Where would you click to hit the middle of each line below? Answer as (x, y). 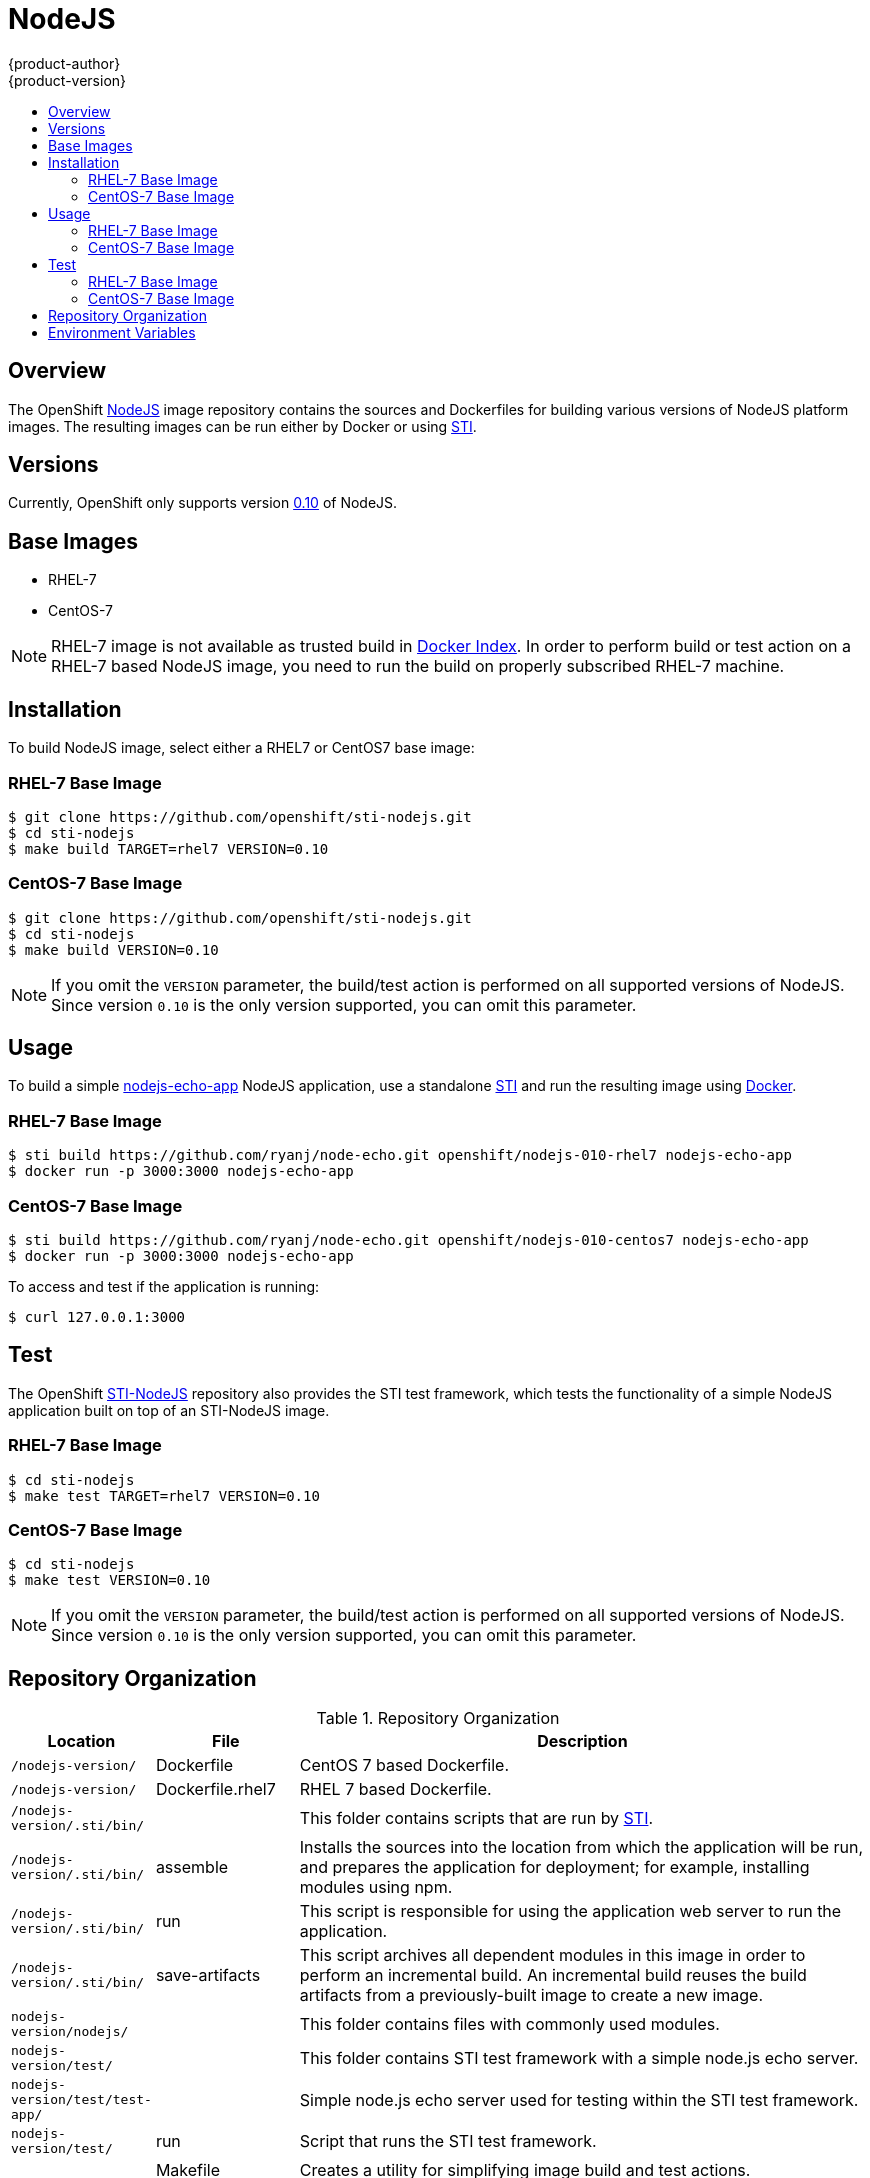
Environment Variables (122, 332)
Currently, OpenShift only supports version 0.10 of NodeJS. (203, 503)
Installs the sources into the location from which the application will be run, (581, 1847)
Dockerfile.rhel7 (215, 1789)
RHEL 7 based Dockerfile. (395, 1789)
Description (582, 1741)
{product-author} (64, 63)
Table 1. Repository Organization (438, 1718)
